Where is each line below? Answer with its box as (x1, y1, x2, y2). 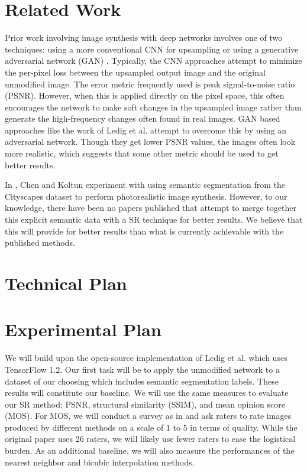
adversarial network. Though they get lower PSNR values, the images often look (5, 135, 296, 148)
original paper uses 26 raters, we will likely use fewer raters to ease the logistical (5, 432, 296, 445)
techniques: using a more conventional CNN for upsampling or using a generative (5, 43, 299, 55)
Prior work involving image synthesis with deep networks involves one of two (5, 31, 283, 44)
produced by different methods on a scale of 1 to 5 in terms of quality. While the (5, 421, 298, 433)
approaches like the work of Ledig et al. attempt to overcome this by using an (5, 123, 287, 136)
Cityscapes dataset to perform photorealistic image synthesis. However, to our (5, 190, 287, 202)
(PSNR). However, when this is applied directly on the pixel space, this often (5, 89, 285, 102)
